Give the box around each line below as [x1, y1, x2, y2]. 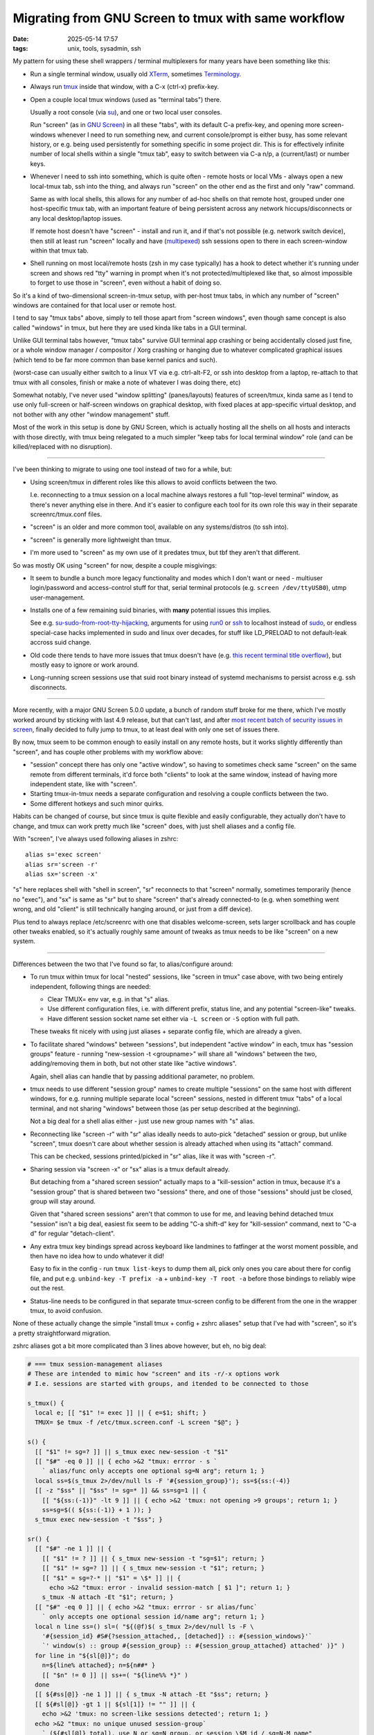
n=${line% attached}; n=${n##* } [42, 1661, 156, 1669]
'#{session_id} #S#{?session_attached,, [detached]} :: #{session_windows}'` [42, 1632, 313, 1640]
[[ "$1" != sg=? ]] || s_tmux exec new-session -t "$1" [35, 1448, 229, 1455]
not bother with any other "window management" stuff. [12, 410, 170, 418]
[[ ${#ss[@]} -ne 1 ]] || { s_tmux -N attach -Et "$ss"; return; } [35, 1691, 269, 1698]
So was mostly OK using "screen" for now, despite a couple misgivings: [12, 561, 217, 569]
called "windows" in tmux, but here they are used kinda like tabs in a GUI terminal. [12, 323, 247, 332]
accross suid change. [30, 638, 91, 647]
